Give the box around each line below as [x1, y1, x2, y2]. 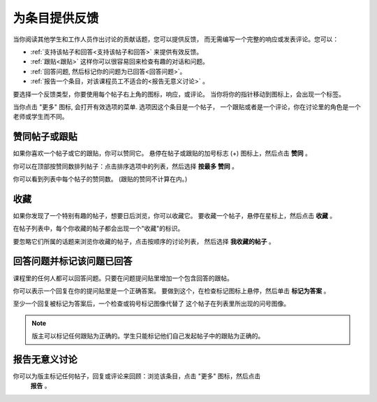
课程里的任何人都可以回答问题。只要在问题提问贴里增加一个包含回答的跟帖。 [13, 273, 233, 282]
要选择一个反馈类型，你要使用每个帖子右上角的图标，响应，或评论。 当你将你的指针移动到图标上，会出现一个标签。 [13, 89, 345, 98]
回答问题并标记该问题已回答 [13, 255, 133, 267]
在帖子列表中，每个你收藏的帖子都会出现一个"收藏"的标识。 [13, 224, 184, 233]
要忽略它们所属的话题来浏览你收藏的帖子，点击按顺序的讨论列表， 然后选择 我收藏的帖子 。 [13, 237, 275, 245]
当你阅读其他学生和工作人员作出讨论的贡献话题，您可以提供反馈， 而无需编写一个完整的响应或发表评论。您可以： [13, 35, 339, 43]
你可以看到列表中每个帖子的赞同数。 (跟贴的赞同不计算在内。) [13, 175, 188, 183]
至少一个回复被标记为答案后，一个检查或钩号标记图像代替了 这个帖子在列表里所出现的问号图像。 [13, 299, 290, 308]
